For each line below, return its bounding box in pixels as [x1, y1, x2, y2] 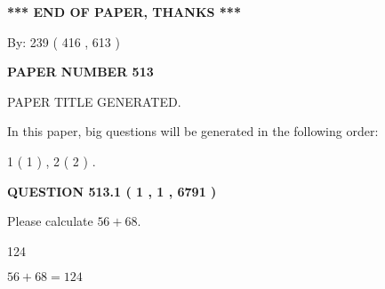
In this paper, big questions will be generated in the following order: [7, 122, 379, 140]
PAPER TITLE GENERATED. [7, 92, 181, 110]
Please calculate [7, 212, 93, 230]
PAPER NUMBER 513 [7, 62, 154, 81]
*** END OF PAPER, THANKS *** [7, 3, 241, 20]
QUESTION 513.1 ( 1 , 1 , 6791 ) [7, 181, 217, 200]
